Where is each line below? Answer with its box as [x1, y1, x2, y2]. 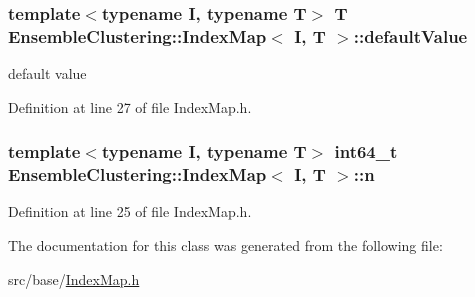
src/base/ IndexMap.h [8, 268, 140, 289]
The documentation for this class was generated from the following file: [8, 235, 443, 256]
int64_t [334, 139, 398, 164]
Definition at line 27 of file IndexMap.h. [8, 96, 252, 117]
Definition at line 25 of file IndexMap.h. [8, 201, 252, 222]
